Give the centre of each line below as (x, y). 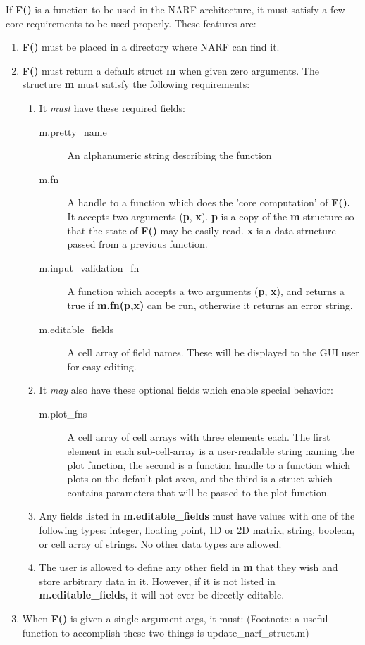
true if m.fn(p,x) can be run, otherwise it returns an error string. (210, 305)
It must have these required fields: (112, 107)
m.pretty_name (73, 131)
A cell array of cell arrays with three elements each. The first (199, 437)
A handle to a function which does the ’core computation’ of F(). (209, 202)
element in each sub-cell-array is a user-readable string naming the (211, 451)
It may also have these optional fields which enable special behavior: (186, 390)
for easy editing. (102, 366)
